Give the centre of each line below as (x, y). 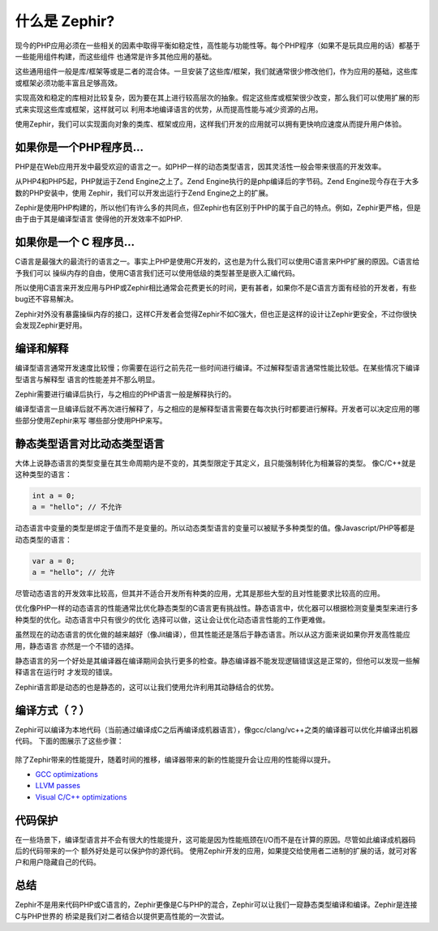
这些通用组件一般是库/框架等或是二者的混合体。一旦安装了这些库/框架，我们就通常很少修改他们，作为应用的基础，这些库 (217, 71)
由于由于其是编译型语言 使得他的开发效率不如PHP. (99, 219)
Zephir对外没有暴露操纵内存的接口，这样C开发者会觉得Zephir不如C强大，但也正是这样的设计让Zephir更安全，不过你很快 (216, 314)
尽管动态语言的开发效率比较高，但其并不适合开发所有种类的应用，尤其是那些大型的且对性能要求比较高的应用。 (200, 594)
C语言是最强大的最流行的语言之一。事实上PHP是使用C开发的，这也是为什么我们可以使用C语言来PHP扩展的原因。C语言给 (217, 262)
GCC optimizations (67, 774)
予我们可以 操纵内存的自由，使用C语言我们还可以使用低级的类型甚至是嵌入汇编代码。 (157, 272)
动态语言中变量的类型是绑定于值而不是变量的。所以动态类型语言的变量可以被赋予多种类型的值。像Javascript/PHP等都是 (215, 528)
